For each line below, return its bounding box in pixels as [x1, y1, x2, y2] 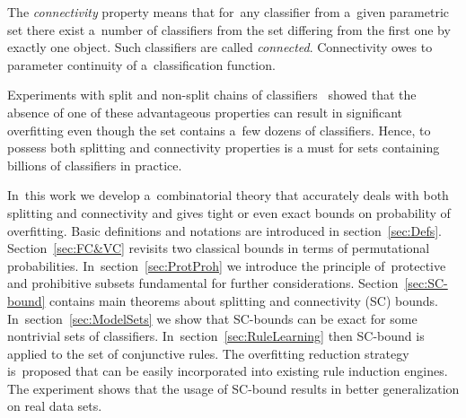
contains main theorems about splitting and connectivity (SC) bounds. [49, 291, 438, 309]
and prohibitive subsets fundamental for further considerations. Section [7, 274, 399, 292]
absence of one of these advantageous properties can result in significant [7, 102, 403, 121]
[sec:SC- [404, 274, 448, 292]
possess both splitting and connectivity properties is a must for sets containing [7, 138, 440, 157]
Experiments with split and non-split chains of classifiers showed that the [7, 85, 417, 104]
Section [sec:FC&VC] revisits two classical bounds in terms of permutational [7, 239, 430, 257]
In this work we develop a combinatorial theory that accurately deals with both [7, 186, 449, 205]
